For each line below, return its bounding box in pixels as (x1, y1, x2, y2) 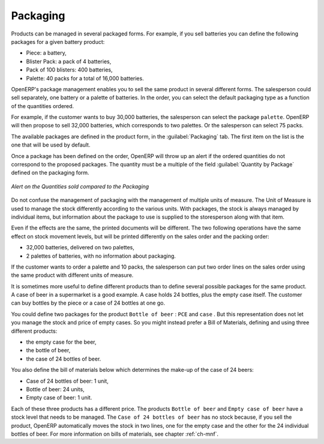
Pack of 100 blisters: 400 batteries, (26, 66, 113, 73)
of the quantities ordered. (11, 102, 74, 109)
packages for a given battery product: (11, 38, 105, 45)
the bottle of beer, (26, 347, 71, 354)
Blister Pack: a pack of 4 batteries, (26, 58, 112, 65)
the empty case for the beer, (26, 338, 97, 345)
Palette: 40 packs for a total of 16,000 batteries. (26, 75, 144, 82)
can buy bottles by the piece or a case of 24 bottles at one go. (11, 299, 166, 306)
